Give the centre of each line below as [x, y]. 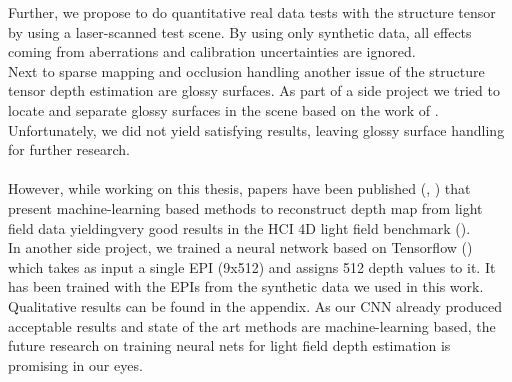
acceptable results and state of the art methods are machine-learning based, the [252, 325]
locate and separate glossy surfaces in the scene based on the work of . [223, 109]
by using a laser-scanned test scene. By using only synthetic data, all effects [240, 31]
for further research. [69, 149]
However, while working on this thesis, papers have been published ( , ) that [239, 188]
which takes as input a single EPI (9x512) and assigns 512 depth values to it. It [252, 266]
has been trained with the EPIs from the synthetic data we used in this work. [246, 286]
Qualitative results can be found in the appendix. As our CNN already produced [255, 305]
